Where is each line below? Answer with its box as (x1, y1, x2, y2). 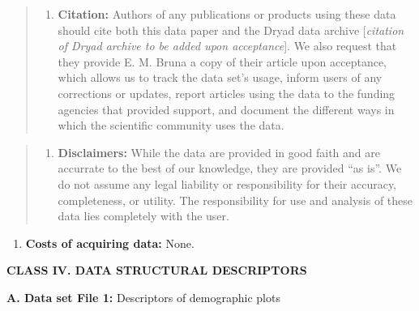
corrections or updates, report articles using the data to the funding (58, 84, 395, 101)
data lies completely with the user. (58, 207, 229, 224)
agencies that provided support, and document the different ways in (58, 100, 395, 117)
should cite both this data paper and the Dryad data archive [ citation (58, 21, 404, 38)
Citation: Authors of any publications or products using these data (58, 6, 396, 22)
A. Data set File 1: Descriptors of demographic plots (6, 288, 280, 305)
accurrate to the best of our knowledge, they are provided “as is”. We (58, 160, 402, 177)
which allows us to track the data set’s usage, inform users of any (58, 69, 383, 86)
